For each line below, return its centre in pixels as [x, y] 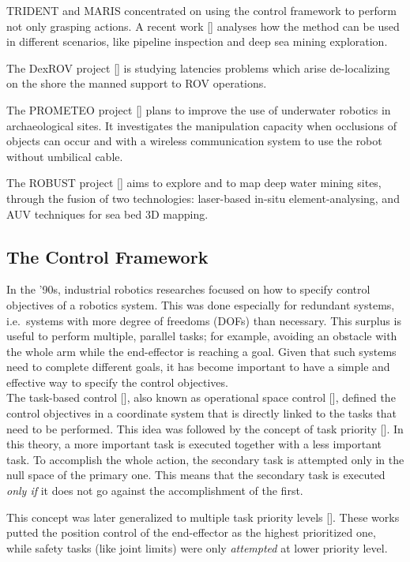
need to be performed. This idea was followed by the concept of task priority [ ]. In [205, 428]
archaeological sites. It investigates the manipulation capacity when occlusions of [201, 125]
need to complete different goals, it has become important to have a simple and [198, 367]
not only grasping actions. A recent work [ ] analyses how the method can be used [203, 26]
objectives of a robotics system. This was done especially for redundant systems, [201, 304]
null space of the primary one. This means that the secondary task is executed [196, 475]
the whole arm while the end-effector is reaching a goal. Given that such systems [201, 351]
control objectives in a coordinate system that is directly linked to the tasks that [202, 413]
